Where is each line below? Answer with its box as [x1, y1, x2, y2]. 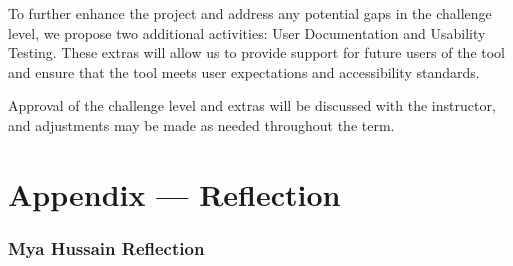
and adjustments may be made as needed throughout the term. [8, 114, 395, 135]
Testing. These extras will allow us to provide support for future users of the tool [8, 42, 505, 63]
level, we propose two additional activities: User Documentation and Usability [8, 22, 486, 43]
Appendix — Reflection [8, 173, 341, 214]
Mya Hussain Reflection [8, 235, 205, 260]
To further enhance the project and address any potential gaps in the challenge [8, 3, 492, 23]
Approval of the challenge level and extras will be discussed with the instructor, [8, 95, 496, 116]
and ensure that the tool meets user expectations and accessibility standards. [8, 61, 480, 82]
